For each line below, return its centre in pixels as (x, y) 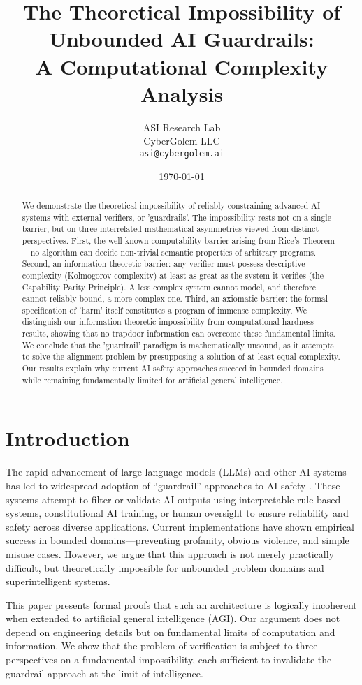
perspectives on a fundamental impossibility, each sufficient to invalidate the (169, 660)
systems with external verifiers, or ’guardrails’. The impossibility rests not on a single (176, 217)
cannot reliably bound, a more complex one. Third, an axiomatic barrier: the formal (175, 299)
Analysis (182, 93)
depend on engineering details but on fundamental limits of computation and (171, 632)
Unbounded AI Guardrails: (182, 39)
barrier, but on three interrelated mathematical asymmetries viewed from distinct (171, 229)
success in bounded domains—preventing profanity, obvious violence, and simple (178, 540)
